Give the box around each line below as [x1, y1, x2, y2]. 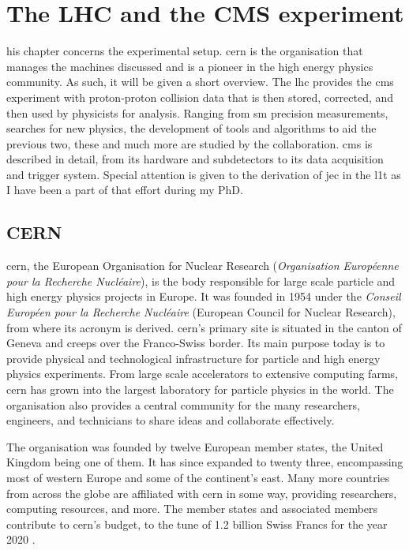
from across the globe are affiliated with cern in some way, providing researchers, [6, 485, 397, 501]
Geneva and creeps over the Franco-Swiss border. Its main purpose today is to [6, 335, 385, 351]
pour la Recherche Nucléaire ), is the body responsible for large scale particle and [6, 272, 396, 289]
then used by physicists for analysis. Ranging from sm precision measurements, [6, 104, 388, 121]
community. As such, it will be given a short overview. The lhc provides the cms [6, 73, 394, 90]
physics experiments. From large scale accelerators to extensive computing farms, [6, 365, 398, 382]
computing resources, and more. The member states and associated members [6, 500, 378, 517]
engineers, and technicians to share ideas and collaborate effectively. [6, 412, 335, 428]
